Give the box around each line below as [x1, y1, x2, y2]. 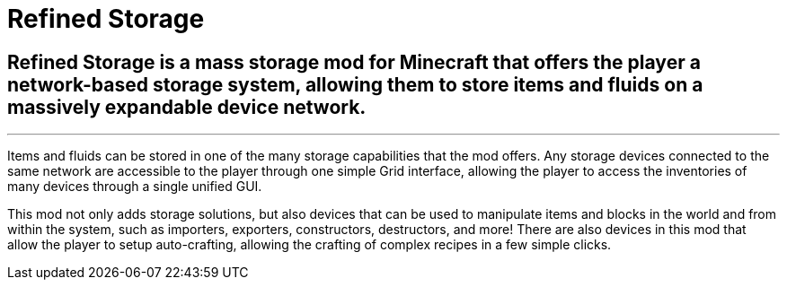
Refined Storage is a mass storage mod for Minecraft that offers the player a [7, 50, 701, 74]
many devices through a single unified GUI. [7, 178, 262, 195]
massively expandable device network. [7, 95, 367, 118]
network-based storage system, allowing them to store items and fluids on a [7, 73, 703, 96]
